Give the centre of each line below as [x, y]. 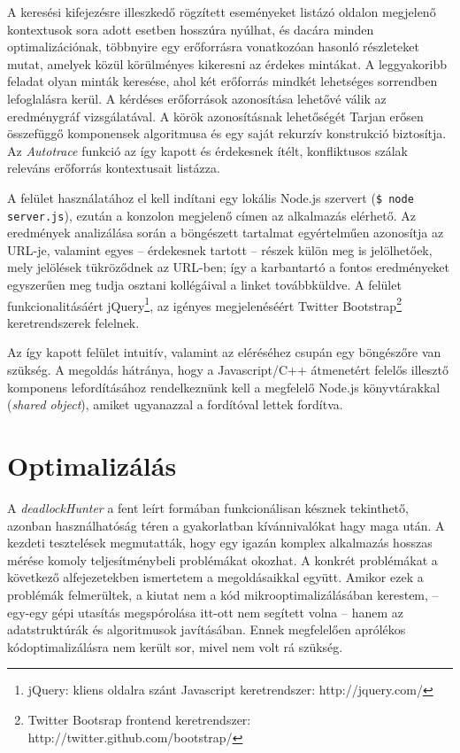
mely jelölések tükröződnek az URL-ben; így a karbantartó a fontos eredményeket [229, 267]
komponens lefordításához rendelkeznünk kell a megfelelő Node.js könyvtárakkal [224, 387]
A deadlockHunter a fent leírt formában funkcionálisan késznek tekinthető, [208, 507]
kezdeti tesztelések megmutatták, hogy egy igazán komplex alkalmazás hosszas [220, 543]
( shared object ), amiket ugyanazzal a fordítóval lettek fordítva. [175, 404]
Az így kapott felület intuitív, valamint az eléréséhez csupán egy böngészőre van [224, 352]
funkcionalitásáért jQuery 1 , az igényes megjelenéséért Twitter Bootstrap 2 [204, 304]
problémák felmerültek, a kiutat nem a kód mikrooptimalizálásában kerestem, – [223, 594]
